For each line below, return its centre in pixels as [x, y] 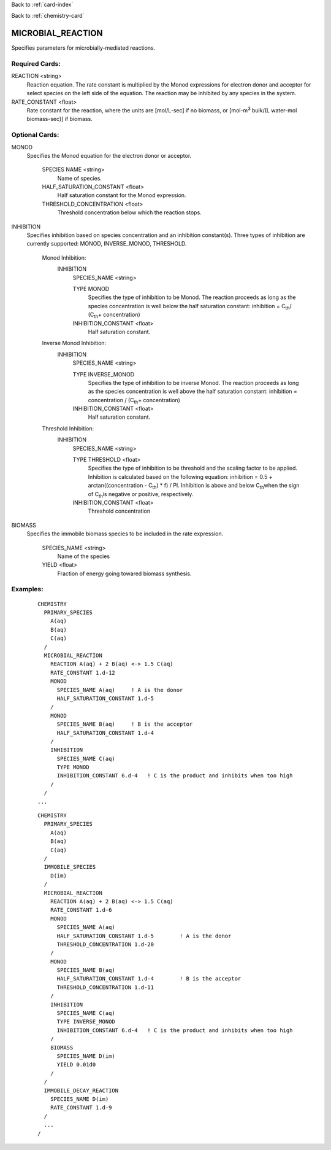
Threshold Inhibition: [68, 428]
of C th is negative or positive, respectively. [141, 495]
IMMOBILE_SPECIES [70, 867]
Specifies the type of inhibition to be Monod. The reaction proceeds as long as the [192, 297]
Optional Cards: [35, 135]
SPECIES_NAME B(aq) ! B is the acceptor [125, 724]
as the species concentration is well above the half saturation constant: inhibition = [192, 391]
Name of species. [80, 178]
